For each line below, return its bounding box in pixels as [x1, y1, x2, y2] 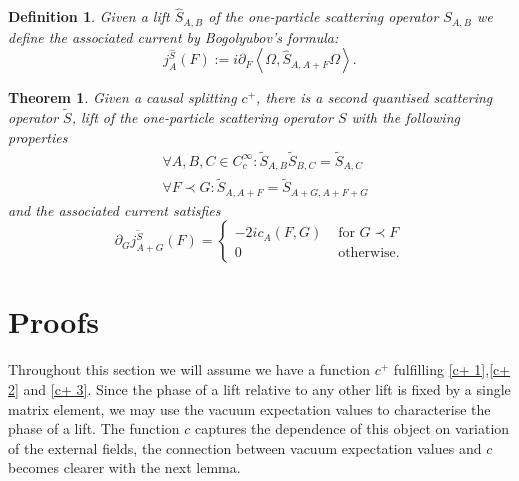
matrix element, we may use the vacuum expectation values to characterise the [8, 398, 491, 419]
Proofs [8, 301, 99, 342]
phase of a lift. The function [8, 418, 180, 439]
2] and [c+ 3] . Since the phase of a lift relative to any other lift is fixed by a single [8, 378, 511, 399]
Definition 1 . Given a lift [8, 6, 170, 27]
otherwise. [338, 246, 400, 261]
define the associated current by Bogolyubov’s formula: [8, 26, 339, 47]
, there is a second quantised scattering [256, 87, 493, 108]
